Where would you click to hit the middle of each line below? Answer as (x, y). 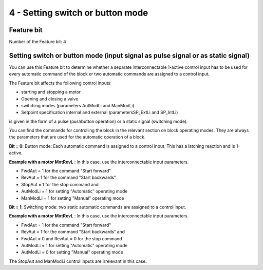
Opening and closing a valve (50, 99)
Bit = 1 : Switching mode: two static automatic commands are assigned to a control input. (97, 207)
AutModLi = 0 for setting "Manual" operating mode (72, 252)
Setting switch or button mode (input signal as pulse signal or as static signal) (129, 55)
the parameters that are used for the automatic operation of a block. (77, 137)
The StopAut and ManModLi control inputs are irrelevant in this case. (78, 261)
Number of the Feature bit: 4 (38, 42)
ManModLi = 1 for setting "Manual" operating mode (73, 198)
